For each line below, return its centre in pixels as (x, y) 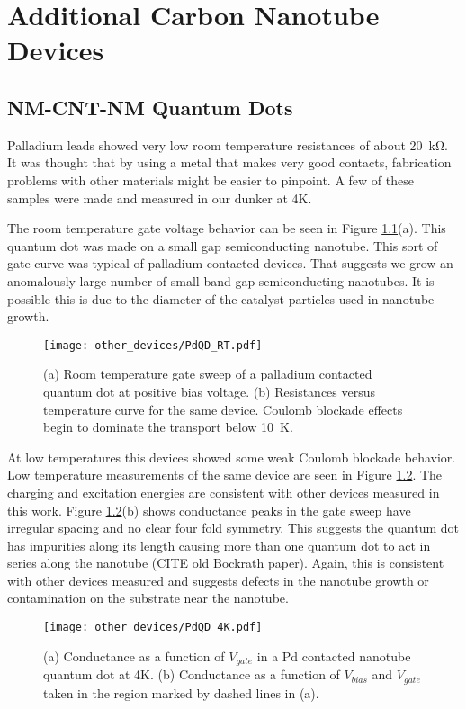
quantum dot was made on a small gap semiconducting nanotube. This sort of (223, 245)
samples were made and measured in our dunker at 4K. (160, 197)
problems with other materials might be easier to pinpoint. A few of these (211, 179)
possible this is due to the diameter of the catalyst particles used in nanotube (221, 298)
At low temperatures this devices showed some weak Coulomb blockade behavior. (232, 457)
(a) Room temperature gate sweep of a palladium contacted (208, 374)
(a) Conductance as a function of (134, 655)
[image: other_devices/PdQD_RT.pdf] (153, 345)
